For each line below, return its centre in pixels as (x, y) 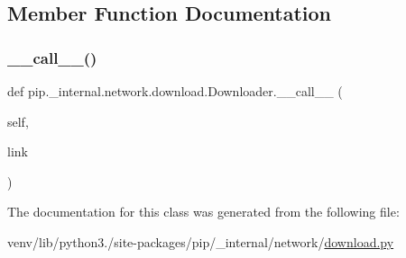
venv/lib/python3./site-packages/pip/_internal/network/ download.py (201, 241)
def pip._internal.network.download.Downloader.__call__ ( (175, 91)
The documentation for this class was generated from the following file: (203, 212)
